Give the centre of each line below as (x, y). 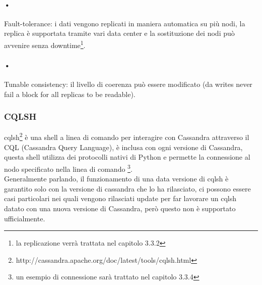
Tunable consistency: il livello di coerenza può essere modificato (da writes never (128, 84)
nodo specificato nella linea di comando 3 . (68, 168)
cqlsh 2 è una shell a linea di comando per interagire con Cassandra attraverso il (127, 136)
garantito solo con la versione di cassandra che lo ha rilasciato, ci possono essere (127, 188)
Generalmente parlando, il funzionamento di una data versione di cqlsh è (116, 179)
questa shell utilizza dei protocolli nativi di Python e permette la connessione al (127, 157)
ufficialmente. (25, 218)
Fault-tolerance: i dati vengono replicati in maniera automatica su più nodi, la (125, 23)
